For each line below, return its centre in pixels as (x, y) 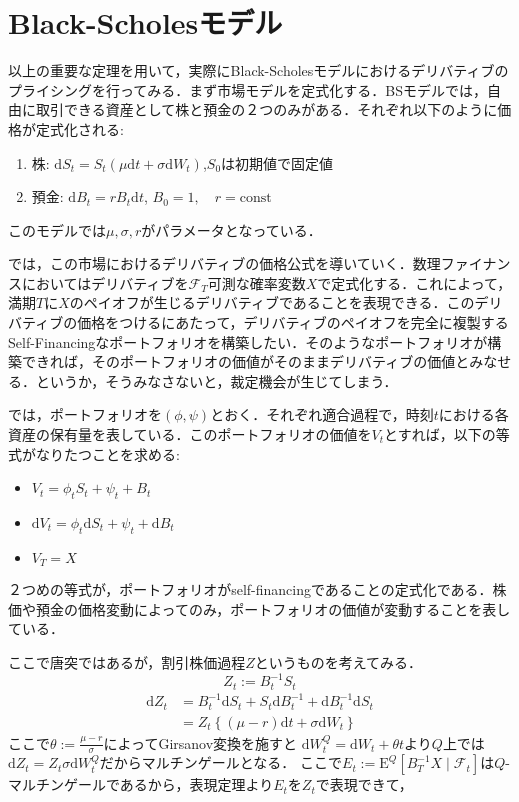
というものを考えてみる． (338, 662)
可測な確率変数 (256, 282)
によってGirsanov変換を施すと (200, 742)
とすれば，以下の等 (447, 434)
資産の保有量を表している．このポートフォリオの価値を (190, 434)
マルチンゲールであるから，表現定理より (141, 784)
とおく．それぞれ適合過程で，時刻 (322, 414)
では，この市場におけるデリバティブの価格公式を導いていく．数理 (224, 263)
